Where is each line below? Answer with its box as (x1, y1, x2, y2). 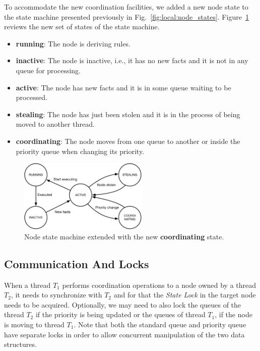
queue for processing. (16, 65, 81, 75)
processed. (16, 92, 47, 103)
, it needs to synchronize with (11, 289, 102, 300)
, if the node (215, 309, 252, 320)
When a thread (4, 279, 51, 290)
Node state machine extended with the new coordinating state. (24, 231, 224, 241)
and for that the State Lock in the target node (113, 289, 256, 300)
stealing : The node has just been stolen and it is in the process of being (16, 109, 240, 119)
